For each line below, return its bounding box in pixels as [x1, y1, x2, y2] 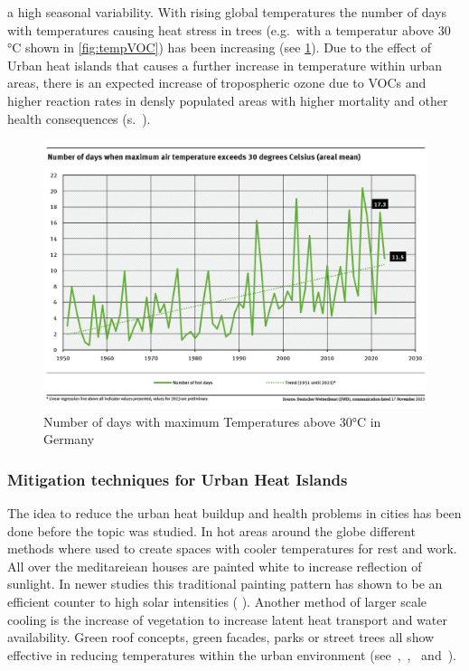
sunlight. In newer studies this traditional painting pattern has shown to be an [7, 574, 443, 593]
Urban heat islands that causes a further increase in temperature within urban [7, 55, 442, 74]
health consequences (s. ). [7, 109, 151, 128]
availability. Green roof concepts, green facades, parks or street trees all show [7, 628, 435, 647]
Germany [43, 430, 95, 449]
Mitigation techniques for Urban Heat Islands [7, 468, 348, 490]
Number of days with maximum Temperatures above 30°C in [43, 411, 381, 430]
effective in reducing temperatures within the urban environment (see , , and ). [7, 645, 457, 664]
